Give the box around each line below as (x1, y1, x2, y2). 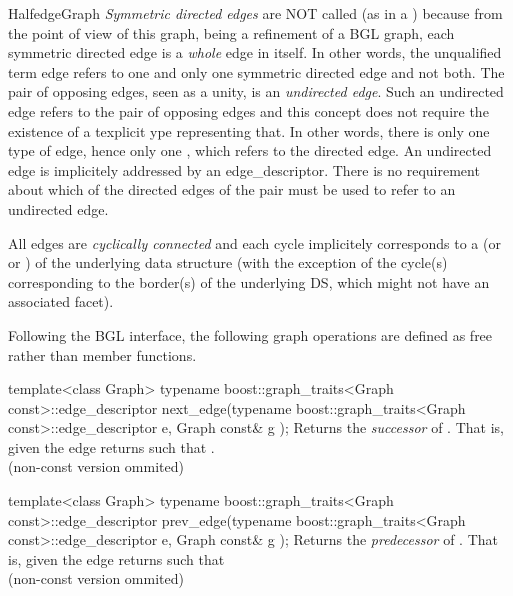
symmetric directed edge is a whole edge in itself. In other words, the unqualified (8, 42, 502, 63)
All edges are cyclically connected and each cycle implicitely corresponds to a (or (8, 232, 501, 253)
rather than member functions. (8, 344, 197, 365)
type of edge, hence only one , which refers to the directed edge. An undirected (8, 140, 492, 161)
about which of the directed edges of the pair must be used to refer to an (8, 179, 456, 200)
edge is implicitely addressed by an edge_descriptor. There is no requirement (8, 159, 480, 180)
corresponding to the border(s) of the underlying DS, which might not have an (8, 271, 490, 292)
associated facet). (8, 291, 114, 312)
